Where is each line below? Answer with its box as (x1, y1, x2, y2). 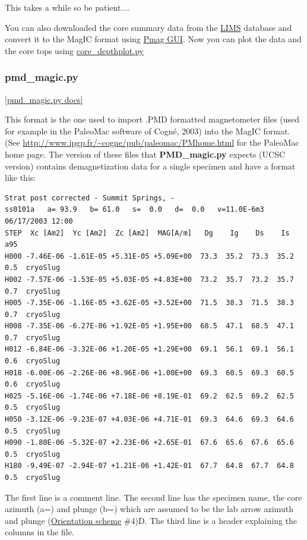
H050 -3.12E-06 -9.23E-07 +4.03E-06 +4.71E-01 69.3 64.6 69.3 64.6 (5, 415, 294, 424)
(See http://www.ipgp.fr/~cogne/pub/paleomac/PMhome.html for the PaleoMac (5, 136, 299, 149)
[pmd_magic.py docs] (5, 93, 83, 105)
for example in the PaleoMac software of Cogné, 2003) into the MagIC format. (5, 124, 290, 137)
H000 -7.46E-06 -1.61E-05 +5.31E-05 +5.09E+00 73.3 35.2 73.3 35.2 (5, 252, 294, 260)
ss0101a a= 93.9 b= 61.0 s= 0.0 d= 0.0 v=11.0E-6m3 (5, 205, 264, 214)
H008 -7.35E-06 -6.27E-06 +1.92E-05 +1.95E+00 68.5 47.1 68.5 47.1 (5, 322, 294, 331)
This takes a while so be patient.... (5, 1, 130, 13)
